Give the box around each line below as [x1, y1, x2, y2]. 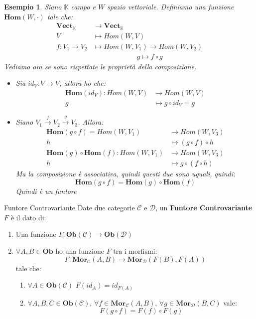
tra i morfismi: [113, 245, 157, 256]
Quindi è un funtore [15, 185, 77, 196]
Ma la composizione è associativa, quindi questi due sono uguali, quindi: [15, 168, 236, 178]
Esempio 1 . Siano [4, 1, 62, 11]
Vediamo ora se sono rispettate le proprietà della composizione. [4, 61, 197, 71]
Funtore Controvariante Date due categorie [4, 202, 135, 213]
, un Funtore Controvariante [155, 202, 253, 213]
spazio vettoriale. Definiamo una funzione [107, 1, 234, 11]
